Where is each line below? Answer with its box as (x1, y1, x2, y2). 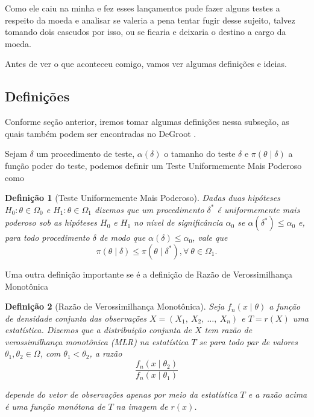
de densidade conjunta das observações (5, 311, 146, 324)
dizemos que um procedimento (94, 203, 204, 215)
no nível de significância (134, 216, 223, 229)
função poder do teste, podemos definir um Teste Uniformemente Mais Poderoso (5, 159, 302, 171)
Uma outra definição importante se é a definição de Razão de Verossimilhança (5, 267, 292, 280)
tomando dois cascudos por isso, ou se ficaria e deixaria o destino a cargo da (5, 25, 286, 38)
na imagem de (116, 399, 168, 412)
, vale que (192, 231, 228, 244)
